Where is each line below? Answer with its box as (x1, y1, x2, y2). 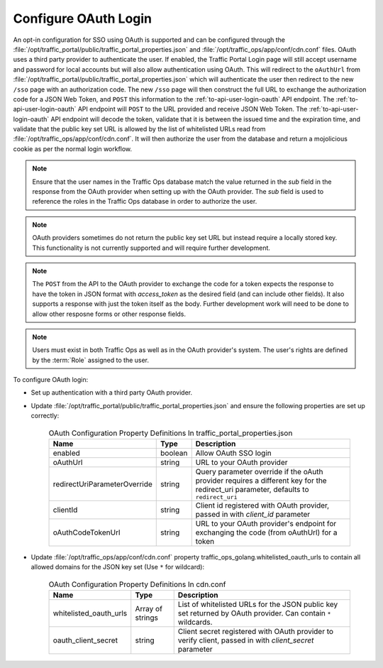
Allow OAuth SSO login (195, 448, 272, 458)
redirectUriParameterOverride (52, 479, 152, 489)
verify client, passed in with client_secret (177, 635, 314, 645)
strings (135, 613, 159, 623)
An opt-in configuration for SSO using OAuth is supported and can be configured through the (13, 35, 286, 44)
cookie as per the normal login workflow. (13, 144, 133, 153)
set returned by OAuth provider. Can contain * (177, 608, 331, 618)
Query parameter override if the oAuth (195, 467, 323, 477)
